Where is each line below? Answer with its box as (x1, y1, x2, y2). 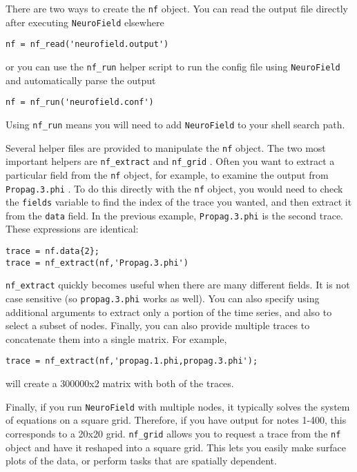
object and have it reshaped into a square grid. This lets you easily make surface (6, 440, 346, 454)
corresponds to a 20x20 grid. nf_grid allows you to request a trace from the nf (6, 426, 341, 440)
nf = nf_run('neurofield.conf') (6, 97, 154, 108)
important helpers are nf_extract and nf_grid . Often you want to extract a (6, 154, 335, 168)
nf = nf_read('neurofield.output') (6, 39, 169, 50)
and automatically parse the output (6, 72, 156, 87)
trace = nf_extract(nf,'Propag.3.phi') (6, 257, 189, 268)
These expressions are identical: (6, 222, 139, 236)
